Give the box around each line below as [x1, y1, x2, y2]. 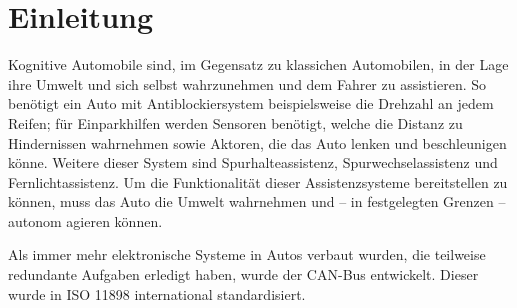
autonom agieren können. [8, 210, 163, 231]
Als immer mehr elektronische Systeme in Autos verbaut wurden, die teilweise [8, 244, 486, 265]
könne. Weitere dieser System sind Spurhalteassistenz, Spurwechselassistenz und [8, 152, 498, 173]
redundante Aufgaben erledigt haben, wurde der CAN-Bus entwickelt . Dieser [8, 264, 479, 285]
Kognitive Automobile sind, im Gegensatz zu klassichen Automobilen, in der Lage [8, 54, 509, 75]
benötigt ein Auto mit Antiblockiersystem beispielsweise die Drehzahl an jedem [8, 93, 494, 114]
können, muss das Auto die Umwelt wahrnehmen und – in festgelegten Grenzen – [8, 191, 506, 212]
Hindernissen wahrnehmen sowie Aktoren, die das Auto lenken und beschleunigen [8, 132, 507, 153]
